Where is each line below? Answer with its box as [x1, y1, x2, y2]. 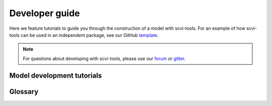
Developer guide [9, 8, 80, 19]
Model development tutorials [9, 71, 102, 80]
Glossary [9, 87, 39, 96]
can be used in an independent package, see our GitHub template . [20, 32, 159, 38]
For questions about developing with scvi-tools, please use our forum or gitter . [23, 56, 186, 62]
